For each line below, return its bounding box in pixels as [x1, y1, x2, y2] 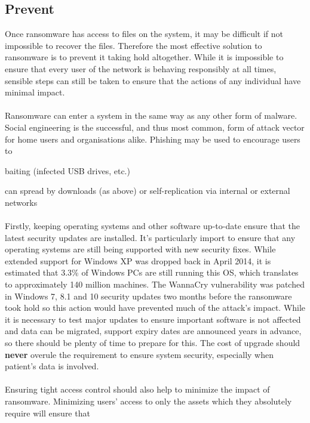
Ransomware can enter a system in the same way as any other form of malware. [5, 109, 297, 122]
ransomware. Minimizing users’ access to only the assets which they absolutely [5, 395, 292, 407]
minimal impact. [5, 86, 65, 98]
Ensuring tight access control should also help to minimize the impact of [5, 383, 270, 396]
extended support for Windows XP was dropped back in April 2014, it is [5, 254, 271, 267]
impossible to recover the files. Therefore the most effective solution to [5, 39, 262, 51]
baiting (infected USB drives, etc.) [5, 164, 130, 177]
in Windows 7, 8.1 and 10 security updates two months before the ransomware [5, 289, 292, 302]
